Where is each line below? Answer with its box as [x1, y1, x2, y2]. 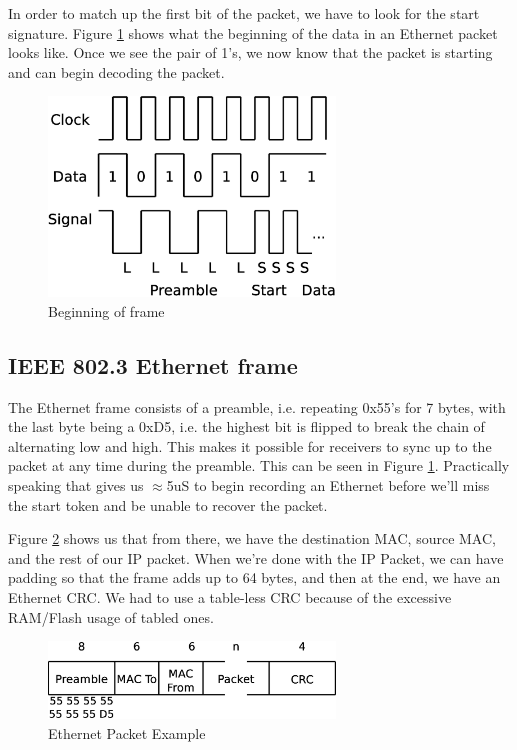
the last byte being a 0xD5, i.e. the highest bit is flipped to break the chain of [8, 416, 485, 437]
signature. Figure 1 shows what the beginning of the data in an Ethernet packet [8, 22, 498, 43]
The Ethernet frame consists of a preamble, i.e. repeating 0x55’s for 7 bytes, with [8, 396, 506, 417]
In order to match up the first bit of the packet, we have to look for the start [8, 3, 480, 23]
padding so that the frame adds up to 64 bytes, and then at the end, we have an [8, 567, 501, 588]
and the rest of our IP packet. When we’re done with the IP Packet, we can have [8, 547, 504, 568]
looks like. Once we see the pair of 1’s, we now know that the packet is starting [8, 42, 493, 63]
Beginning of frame [48, 300, 165, 321]
